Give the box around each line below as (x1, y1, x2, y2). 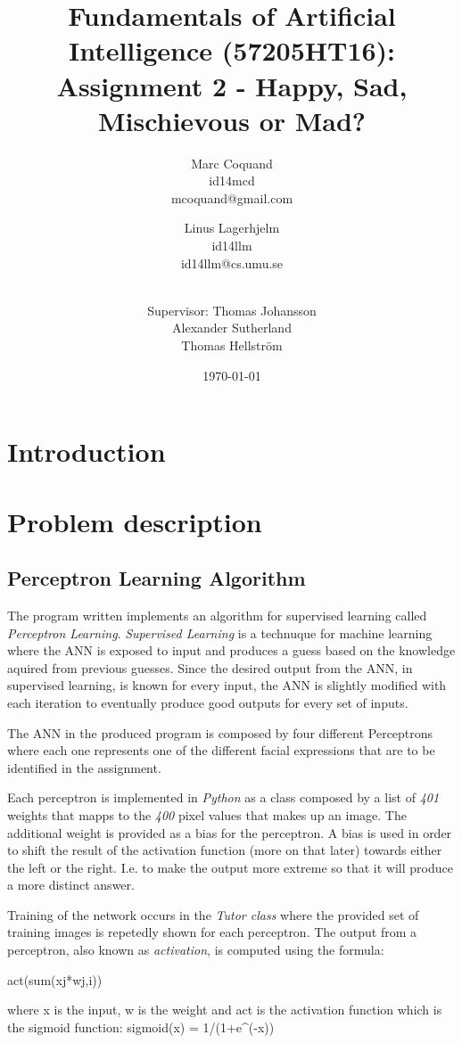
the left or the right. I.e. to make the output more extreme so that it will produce (7, 858, 453, 876)
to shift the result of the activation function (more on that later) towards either (7, 841, 442, 859)
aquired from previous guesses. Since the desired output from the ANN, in (7, 658, 413, 677)
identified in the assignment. (7, 758, 161, 776)
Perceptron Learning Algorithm (7, 564, 306, 592)
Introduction (7, 433, 166, 470)
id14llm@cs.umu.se (180, 253, 284, 272)
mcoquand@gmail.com (170, 188, 293, 207)
